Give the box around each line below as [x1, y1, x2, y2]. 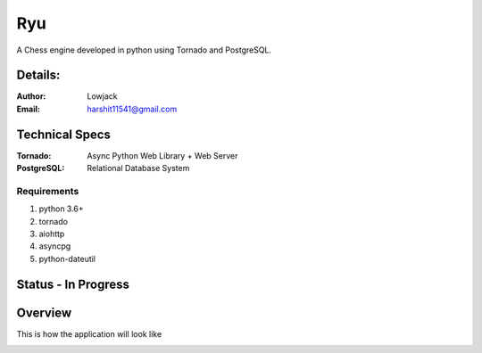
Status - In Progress [16, 276, 129, 291]
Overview [16, 305, 72, 320]
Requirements [16, 185, 79, 197]
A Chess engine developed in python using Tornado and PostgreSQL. [16, 45, 272, 55]
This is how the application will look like [16, 328, 162, 339]
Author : [16, 91, 46, 102]
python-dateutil [38, 253, 96, 264]
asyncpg [38, 241, 71, 251]
